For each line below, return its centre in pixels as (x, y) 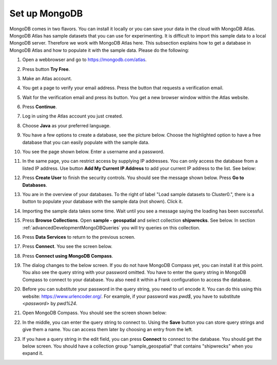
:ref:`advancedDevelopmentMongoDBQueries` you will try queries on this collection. (111, 227)
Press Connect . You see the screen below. (67, 246)
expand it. (33, 353)
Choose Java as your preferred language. (66, 125)
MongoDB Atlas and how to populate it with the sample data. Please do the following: (99, 50)
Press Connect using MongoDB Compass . (68, 256)
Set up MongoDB (46, 13)
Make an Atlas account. (47, 78)
